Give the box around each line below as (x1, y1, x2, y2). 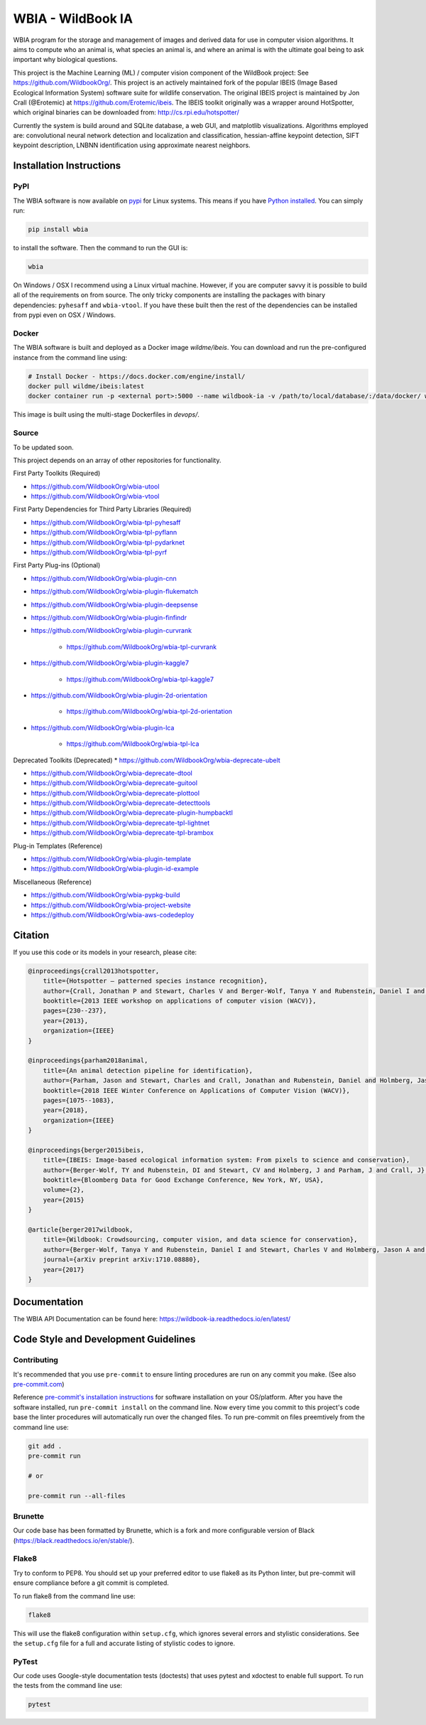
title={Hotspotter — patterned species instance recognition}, (43, 977, 268, 985)
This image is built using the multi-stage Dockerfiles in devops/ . (13, 410, 200, 419)
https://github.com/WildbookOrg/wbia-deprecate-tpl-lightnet (31, 818, 210, 827)
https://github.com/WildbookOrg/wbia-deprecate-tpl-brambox (31, 828, 214, 837)
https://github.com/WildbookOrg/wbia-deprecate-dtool (31, 769, 193, 777)
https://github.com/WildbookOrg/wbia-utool (31, 482, 160, 491)
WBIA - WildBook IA (13, 11, 133, 26)
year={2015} (43, 1195, 85, 1204)
